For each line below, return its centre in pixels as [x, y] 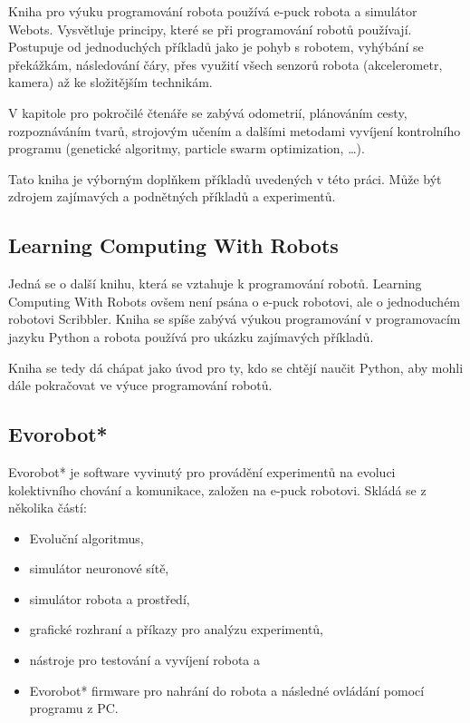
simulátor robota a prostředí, [110, 598]
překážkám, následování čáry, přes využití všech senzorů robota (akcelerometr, [225, 64]
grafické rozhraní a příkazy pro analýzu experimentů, [177, 629]
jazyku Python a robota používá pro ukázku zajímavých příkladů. [191, 336]
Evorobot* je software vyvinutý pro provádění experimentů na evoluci [202, 471]
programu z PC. [74, 708]
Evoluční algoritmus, [86, 537]
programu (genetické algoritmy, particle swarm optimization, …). [187, 148]
